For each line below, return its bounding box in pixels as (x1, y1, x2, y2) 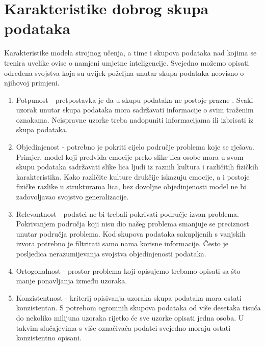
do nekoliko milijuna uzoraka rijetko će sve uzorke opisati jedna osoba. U (16, 312, 244, 323)
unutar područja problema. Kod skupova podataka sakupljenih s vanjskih (16, 228, 246, 239)
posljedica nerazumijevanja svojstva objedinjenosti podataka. (16, 248, 206, 258)
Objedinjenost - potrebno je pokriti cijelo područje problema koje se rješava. (16, 141, 254, 152)
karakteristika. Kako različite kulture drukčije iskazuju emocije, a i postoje (16, 171, 250, 182)
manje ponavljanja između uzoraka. (16, 275, 127, 286)
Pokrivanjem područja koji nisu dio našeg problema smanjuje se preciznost (16, 218, 249, 229)
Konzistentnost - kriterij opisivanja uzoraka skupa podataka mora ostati (16, 292, 242, 303)
